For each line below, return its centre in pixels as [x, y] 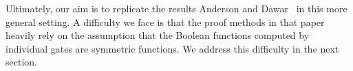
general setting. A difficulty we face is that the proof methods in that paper [165, 22]
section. [21, 62]
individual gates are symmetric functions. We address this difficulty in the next [172, 48]
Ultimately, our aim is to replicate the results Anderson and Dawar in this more [176, 8]
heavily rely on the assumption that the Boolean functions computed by [158, 35]
